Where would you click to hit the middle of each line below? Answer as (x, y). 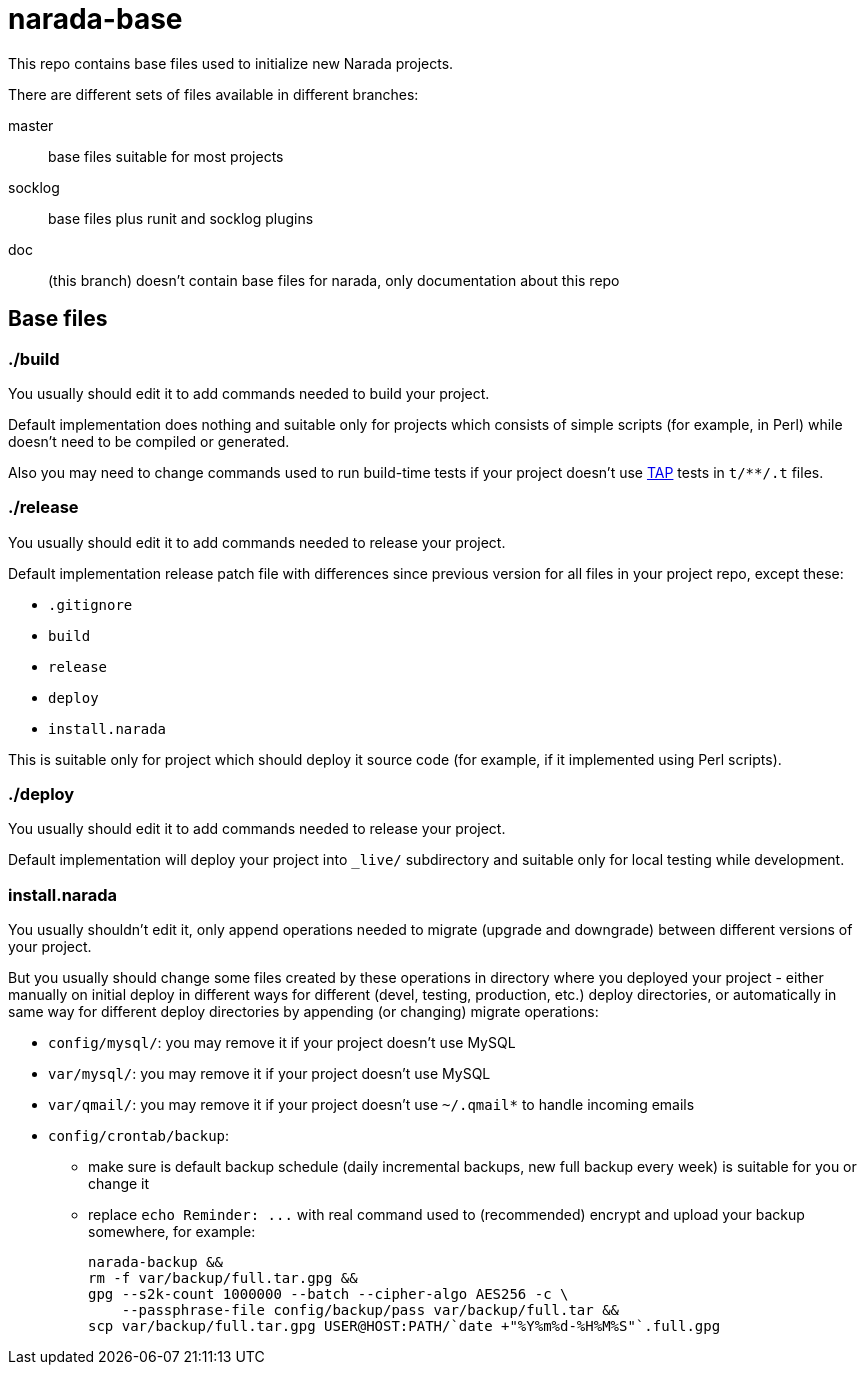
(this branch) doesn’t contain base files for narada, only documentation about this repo (334, 280)
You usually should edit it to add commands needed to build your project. (249, 393)
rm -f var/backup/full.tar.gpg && (223, 1278)
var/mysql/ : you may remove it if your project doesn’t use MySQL (269, 1074)
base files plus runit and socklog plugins (181, 218)
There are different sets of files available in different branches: (213, 94)
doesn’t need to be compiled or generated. (149, 441)
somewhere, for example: (172, 1232)
